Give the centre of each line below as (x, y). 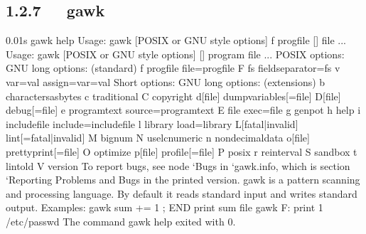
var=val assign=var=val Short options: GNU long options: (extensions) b (166, 81)
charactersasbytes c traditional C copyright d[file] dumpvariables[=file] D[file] (173, 96)
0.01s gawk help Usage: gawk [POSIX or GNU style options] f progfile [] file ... (176, 40)
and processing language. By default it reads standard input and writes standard (182, 193)
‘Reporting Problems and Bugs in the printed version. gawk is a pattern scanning (183, 180)
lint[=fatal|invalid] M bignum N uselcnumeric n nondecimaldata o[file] (158, 138)
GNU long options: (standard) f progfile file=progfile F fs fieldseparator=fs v (173, 68)
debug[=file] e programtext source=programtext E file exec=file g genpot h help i (183, 110)
